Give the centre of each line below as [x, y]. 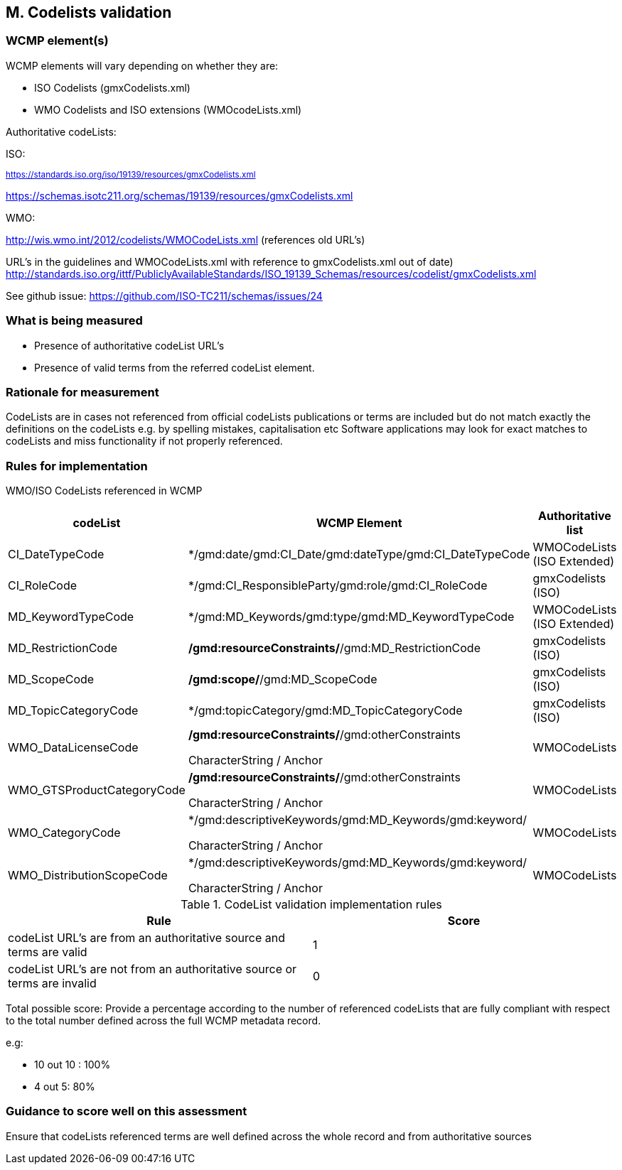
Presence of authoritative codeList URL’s [129, 345]
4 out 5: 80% [65, 1087]
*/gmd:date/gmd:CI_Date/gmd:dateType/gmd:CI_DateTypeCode [359, 554]
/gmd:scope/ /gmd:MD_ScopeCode [283, 679]
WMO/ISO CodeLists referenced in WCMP [104, 491]
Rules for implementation [77, 466]
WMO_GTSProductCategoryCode [97, 790]
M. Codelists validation [89, 12]
